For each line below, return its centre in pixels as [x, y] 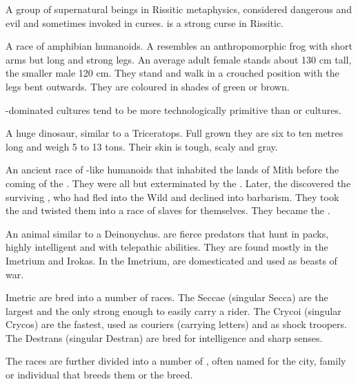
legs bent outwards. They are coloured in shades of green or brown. [148, 86]
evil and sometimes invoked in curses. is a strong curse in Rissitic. [145, 22]
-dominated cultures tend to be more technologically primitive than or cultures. [173, 109]
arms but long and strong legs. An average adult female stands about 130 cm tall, [179, 59]
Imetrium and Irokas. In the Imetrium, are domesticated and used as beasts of [171, 260]
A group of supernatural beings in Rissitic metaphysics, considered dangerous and [179, 9]
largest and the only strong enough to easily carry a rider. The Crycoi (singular [173, 310]
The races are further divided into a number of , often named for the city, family [176, 361]
